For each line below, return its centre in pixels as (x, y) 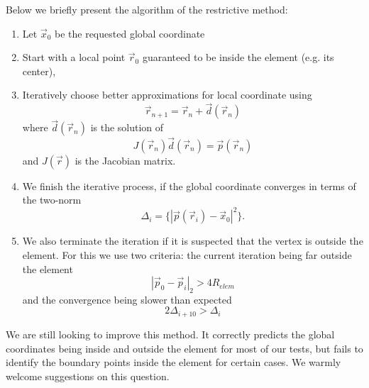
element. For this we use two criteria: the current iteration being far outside (187, 254)
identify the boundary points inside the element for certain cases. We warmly (174, 362)
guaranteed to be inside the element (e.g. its (238, 57)
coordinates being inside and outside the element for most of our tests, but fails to (184, 348)
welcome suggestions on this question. (88, 376)
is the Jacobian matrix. (125, 160)
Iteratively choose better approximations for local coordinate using (167, 95)
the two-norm (52, 200)
